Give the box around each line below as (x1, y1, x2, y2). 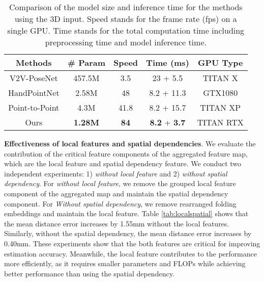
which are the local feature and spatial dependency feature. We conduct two (4, 158, 242, 169)
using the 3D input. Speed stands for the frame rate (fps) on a (14, 13, 237, 24)
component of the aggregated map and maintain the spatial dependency (4, 188, 228, 198)
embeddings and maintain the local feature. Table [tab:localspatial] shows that (4, 208, 249, 219)
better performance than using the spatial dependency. (4, 268, 174, 278)
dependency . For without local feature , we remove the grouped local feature (4, 178, 236, 189)
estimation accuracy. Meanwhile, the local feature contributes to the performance (4, 248, 257, 259)
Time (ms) (146, 57, 189, 68)
